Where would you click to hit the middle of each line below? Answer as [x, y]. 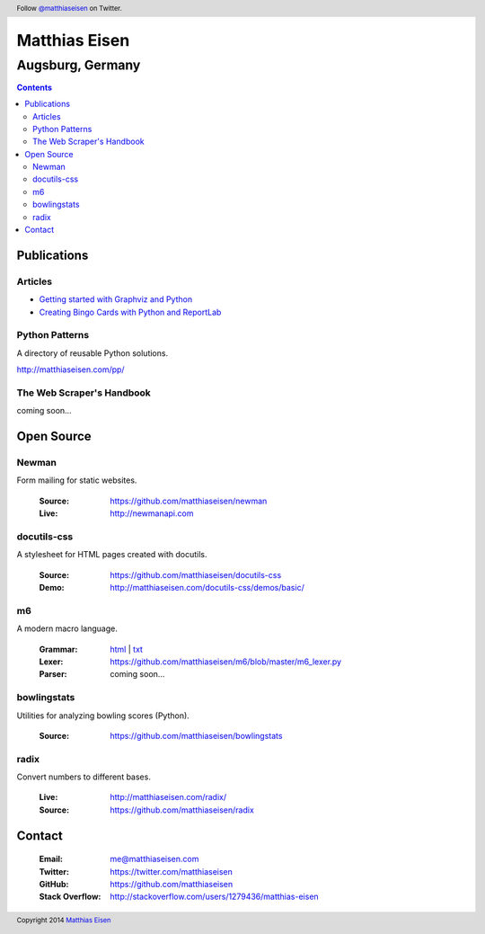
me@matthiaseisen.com [154, 859]
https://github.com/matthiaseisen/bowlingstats [196, 735]
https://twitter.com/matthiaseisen [172, 871]
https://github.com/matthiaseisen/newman [189, 501]
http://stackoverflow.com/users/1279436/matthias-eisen [214, 897]
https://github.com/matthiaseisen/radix [182, 810]
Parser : [53, 674]
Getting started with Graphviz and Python [116, 299]
